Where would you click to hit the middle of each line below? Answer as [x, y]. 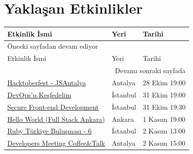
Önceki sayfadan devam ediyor [53, 46]
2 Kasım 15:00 [164, 143]
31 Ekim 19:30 [164, 106]
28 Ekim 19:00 [164, 82]
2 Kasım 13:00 [164, 131]
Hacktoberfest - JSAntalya [47, 82]
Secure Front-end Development [53, 106]
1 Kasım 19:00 [164, 119]
